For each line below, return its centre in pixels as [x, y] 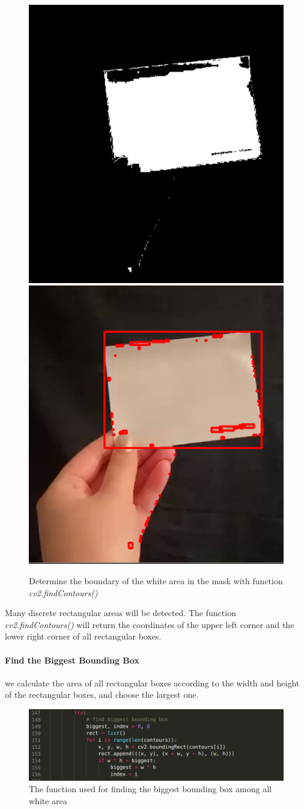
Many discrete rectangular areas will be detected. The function [120, 613]
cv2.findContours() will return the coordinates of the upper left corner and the [150, 624]
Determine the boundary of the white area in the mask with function [156, 580]
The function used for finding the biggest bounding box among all [150, 789]
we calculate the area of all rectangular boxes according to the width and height [152, 682]
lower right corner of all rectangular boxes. [83, 636]
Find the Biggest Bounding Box [72, 660]
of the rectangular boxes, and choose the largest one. [102, 695]
